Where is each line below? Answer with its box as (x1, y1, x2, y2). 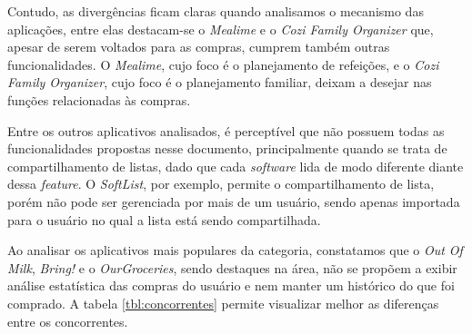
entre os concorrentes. (7, 311, 128, 330)
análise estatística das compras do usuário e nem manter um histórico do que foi (7, 276, 455, 295)
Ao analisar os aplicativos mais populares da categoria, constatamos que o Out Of (7, 241, 463, 260)
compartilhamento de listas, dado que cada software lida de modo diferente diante (7, 156, 464, 175)
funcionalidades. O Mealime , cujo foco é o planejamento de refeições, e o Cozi (7, 54, 439, 74)
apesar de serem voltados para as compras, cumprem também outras (7, 37, 390, 56)
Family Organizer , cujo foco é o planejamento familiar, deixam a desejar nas (7, 73, 432, 92)
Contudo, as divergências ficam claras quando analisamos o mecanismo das (7, 2, 424, 20)
